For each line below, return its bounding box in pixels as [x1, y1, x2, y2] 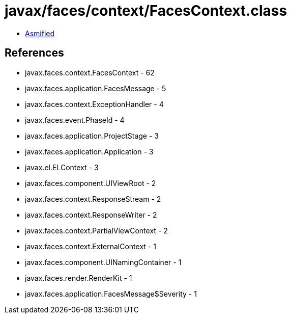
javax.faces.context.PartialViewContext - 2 [25, 226, 168, 235]
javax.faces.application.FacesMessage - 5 [25, 84, 166, 93]
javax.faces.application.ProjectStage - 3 [25, 131, 159, 140]
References [5, 46, 64, 60]
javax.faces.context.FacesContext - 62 [25, 68, 155, 77]
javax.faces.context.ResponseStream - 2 [25, 194, 161, 203]
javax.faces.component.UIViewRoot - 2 [25, 178, 156, 188]
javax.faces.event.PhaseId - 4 [25, 115, 125, 124]
